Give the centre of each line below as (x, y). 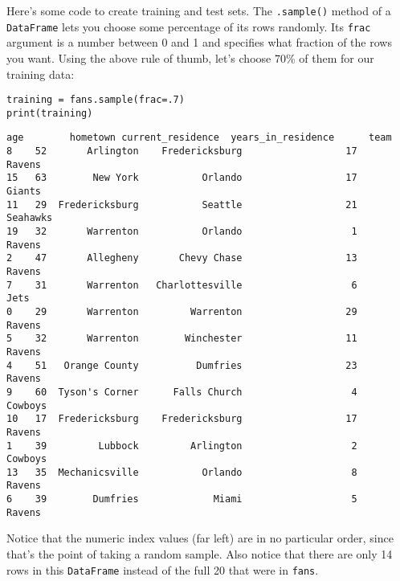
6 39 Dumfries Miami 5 (182, 499)
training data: (41, 74)
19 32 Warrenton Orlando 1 (182, 231)
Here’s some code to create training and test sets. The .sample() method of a (199, 10)
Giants (24, 192)
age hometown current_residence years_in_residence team (199, 138)
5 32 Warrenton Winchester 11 (182, 339)
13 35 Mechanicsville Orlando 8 (182, 472)
